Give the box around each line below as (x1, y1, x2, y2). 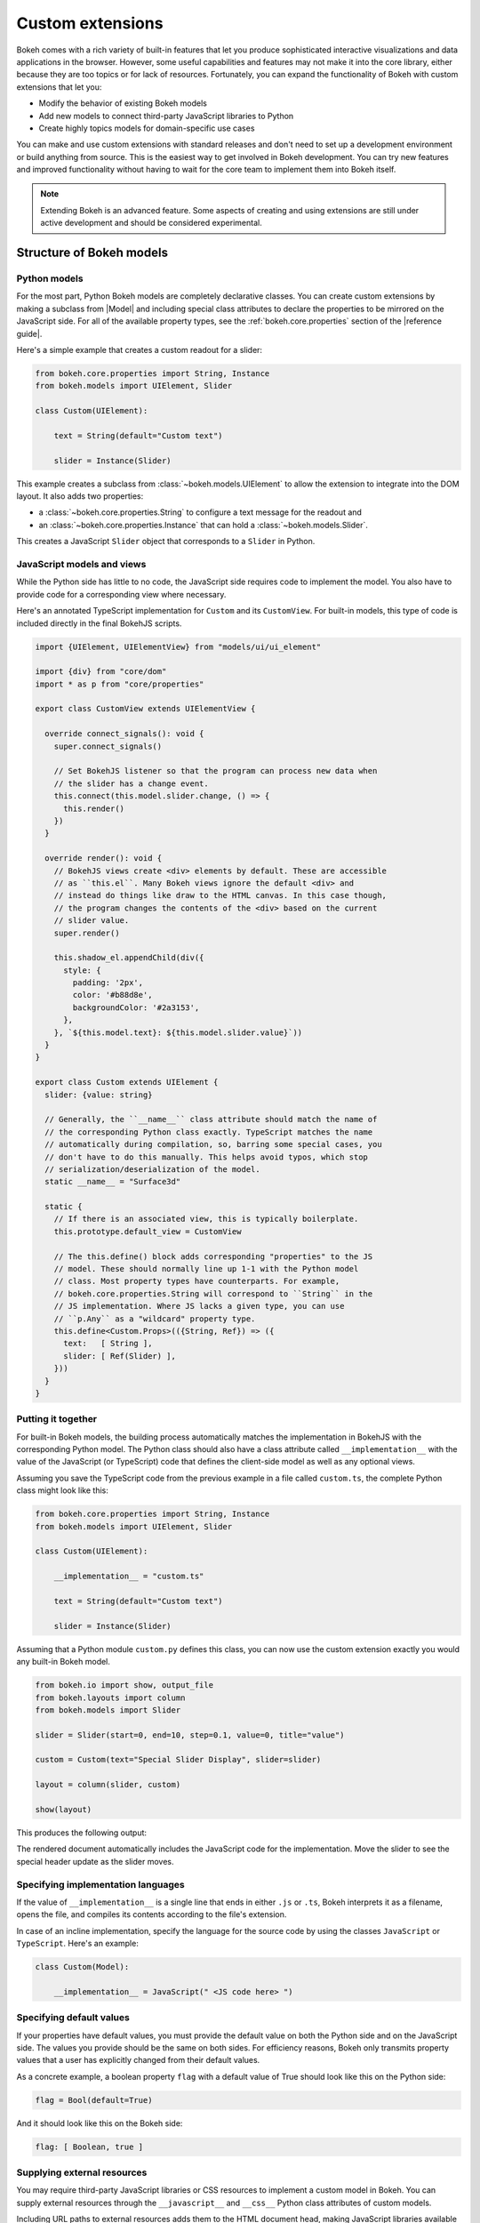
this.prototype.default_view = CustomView (53, 1226, 242, 1236)
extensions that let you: (16, 81, 102, 92)
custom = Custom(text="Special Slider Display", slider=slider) (35, 1754, 322, 1765)
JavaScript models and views (16, 558, 147, 570)
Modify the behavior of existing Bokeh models (38, 98, 208, 108)
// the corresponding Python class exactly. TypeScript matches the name (44, 1127, 373, 1137)
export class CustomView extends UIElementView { (35, 703, 256, 714)
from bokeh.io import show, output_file (35, 1681, 213, 1690)
